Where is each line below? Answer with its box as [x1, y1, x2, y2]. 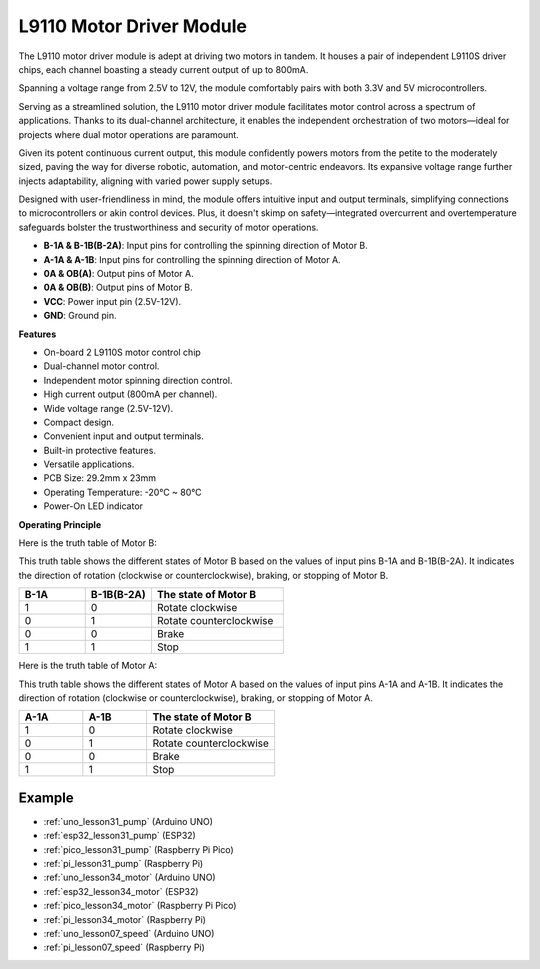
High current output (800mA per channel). [43, 388, 218, 400]
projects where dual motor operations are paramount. [18, 128, 239, 140]
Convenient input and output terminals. [43, 430, 205, 442]
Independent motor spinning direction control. [43, 374, 233, 386]
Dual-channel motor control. [43, 360, 160, 372]
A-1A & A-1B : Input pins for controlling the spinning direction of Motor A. [43, 253, 341, 265]
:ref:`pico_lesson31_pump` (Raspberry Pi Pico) [43, 843, 234, 855]
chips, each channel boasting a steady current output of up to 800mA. [18, 63, 309, 75]
